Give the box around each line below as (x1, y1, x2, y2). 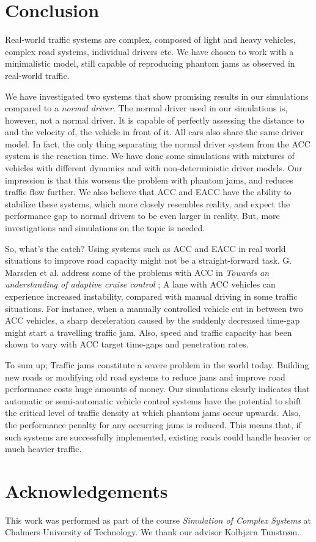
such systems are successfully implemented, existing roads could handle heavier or (5, 430, 311, 443)
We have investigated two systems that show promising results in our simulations (5, 89, 309, 102)
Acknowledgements (5, 478, 168, 503)
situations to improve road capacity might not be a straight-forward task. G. (5, 254, 292, 267)
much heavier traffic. (5, 442, 82, 455)
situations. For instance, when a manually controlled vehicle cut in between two (5, 302, 303, 314)
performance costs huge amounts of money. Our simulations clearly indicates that (5, 382, 310, 395)
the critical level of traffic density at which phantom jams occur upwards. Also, (5, 406, 301, 419)
